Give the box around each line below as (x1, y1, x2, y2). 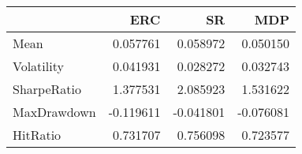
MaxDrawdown (13, 103, 96, 121)
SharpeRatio (13, 80, 81, 98)
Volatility (13, 57, 64, 75)
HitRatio (13, 126, 62, 144)
